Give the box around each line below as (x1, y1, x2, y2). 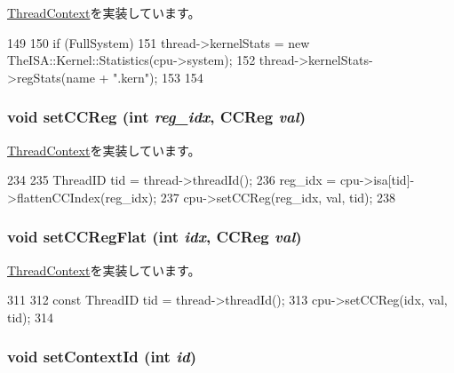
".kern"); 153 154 (113, 67, 203, 86)
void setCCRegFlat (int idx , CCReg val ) (7, 226, 302, 248)
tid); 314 (7, 307, 54, 326)
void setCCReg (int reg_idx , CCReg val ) (7, 106, 306, 128)
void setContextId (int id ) (7, 345, 196, 368)
